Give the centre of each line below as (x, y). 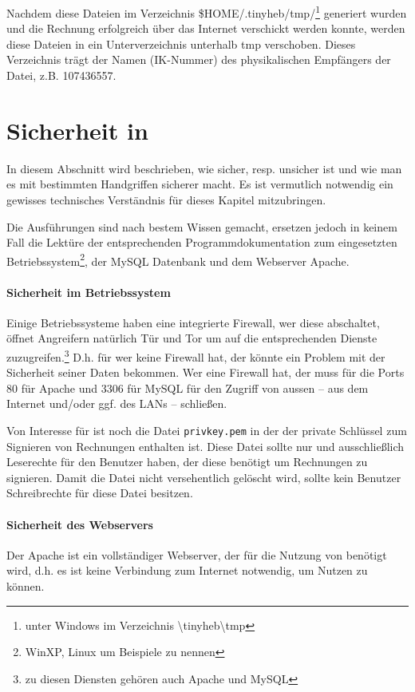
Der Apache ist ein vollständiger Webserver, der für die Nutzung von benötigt (197, 554)
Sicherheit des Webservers (80, 524)
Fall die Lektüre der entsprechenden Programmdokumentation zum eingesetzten (202, 242)
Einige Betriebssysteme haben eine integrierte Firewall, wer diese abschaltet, (193, 322)
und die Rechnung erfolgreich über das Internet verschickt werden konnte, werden (206, 28)
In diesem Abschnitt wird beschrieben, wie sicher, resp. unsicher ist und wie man (204, 168)
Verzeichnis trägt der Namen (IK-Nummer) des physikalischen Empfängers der (199, 59)
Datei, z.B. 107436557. (61, 75)
